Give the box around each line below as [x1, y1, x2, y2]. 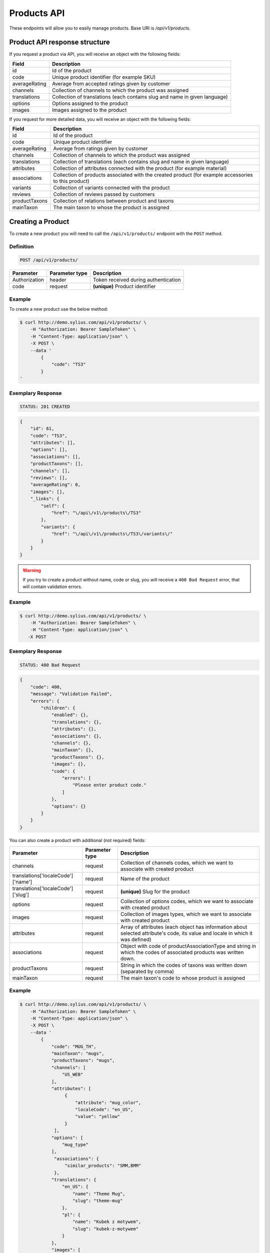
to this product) [53, 178, 89, 185]
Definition [9, 243, 34, 250]
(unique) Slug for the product [120, 888, 190, 895]
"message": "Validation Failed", [30, 691, 112, 697]
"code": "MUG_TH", [51, 1043, 97, 1050]
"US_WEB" [61, 1072, 83, 1078]
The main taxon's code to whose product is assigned [120, 975, 245, 982]
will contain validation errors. [22, 584, 82, 590]
